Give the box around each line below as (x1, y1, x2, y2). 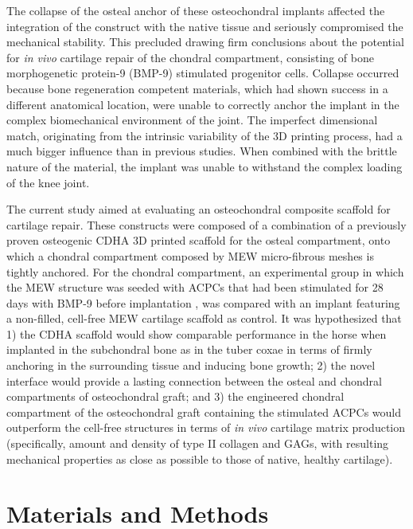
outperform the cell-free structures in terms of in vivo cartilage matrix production (6, 419, 406, 436)
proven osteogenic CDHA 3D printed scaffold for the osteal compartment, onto (6, 232, 391, 249)
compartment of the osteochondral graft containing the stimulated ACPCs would (6, 403, 401, 420)
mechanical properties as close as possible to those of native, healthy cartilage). (6, 450, 393, 467)
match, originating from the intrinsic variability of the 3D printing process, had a (6, 127, 403, 143)
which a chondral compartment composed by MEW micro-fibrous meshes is (6, 247, 374, 264)
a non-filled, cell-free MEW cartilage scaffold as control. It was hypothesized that (6, 310, 402, 327)
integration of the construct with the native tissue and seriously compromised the (6, 18, 403, 34)
